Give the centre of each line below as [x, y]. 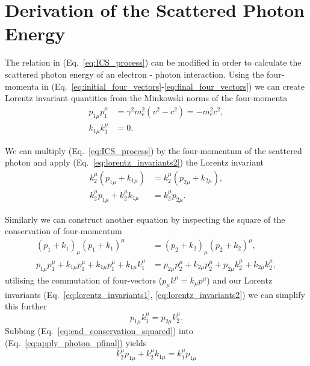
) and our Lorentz [240, 280]
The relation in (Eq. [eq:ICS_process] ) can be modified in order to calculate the [153, 62]
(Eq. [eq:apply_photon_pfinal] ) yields [76, 343]
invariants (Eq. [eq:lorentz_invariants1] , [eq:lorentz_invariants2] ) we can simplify [155, 294]
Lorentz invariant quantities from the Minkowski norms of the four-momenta [146, 98]
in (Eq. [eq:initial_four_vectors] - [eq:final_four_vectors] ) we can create [173, 86]
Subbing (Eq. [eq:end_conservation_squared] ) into [99, 331]
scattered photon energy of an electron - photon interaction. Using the [135, 74]
